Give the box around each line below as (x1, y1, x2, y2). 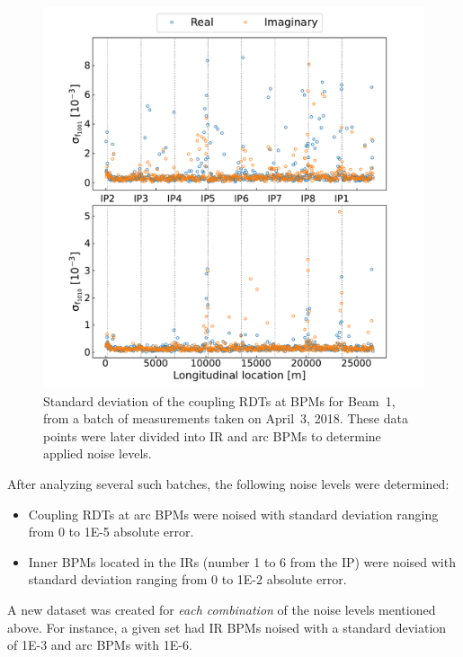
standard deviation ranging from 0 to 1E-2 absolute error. (28, 570, 347, 589)
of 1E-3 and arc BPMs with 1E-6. (7, 635, 192, 654)
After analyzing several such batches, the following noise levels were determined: (7, 474, 450, 493)
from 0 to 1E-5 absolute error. (28, 522, 194, 541)
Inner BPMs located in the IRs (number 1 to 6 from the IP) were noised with (28, 552, 456, 571)
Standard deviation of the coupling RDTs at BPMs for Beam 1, (43, 391, 396, 410)
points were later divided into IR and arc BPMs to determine (43, 426, 381, 445)
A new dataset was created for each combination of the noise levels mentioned (7, 599, 436, 618)
